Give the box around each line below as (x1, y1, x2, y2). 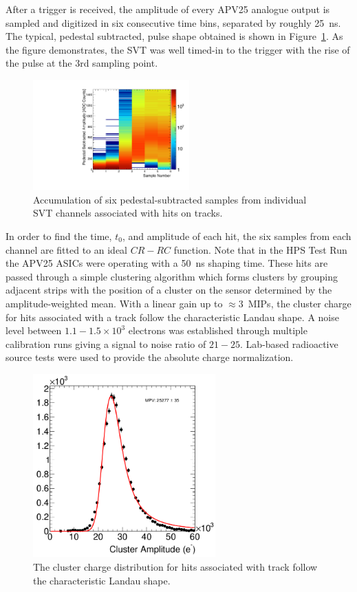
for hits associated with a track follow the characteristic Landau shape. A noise (6, 309, 339, 324)
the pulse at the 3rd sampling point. (6, 56, 158, 70)
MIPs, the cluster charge (248, 296, 351, 310)
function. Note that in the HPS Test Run (173, 242, 347, 256)
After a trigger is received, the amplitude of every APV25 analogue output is (6, 2, 330, 16)
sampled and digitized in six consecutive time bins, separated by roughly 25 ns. (6, 15, 341, 30)
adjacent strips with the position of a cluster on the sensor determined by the (6, 283, 332, 297)
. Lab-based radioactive (240, 336, 338, 351)
